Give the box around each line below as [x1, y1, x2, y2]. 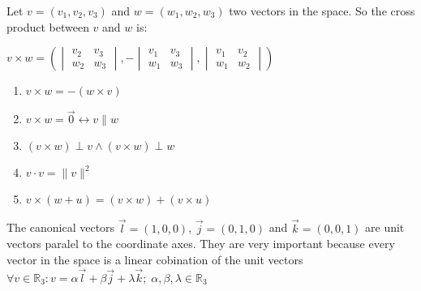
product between [6, 18, 89, 35]
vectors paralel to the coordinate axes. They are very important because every [6, 235, 395, 252]
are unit [365, 219, 405, 236]
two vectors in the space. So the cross [229, 2, 415, 19]
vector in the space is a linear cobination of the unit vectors [6, 250, 303, 267]
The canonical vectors [6, 219, 115, 236]
